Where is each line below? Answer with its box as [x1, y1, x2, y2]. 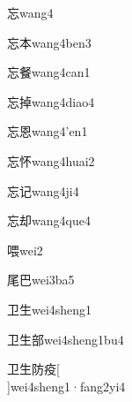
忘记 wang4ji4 [7, 181, 79, 200]
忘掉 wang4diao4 [7, 92, 95, 110]
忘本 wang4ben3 [7, 33, 92, 51]
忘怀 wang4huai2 [7, 151, 95, 170]
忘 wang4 [7, 4, 54, 21]
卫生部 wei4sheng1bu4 [7, 330, 124, 348]
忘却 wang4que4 [7, 211, 91, 230]
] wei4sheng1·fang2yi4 [7, 376, 126, 395]
